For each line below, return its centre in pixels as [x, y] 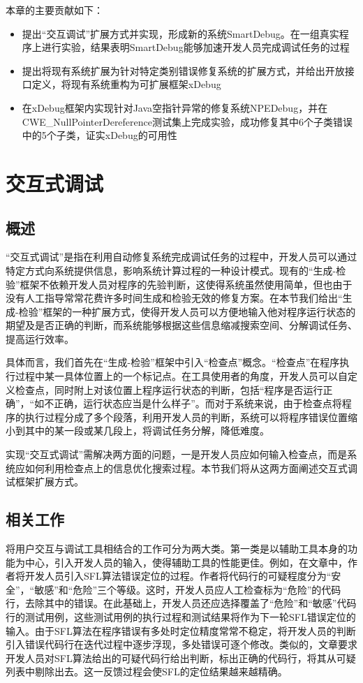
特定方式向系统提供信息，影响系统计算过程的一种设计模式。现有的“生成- [171, 270]
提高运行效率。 [40, 338]
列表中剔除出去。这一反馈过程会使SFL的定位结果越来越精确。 [147, 671]
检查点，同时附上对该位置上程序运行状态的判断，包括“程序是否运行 [169, 389]
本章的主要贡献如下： [54, 10]
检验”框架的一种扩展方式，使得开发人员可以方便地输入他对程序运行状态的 [187, 311]
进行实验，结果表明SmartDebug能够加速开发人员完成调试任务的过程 [195, 47]
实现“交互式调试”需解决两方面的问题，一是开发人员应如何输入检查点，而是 [177, 454]
